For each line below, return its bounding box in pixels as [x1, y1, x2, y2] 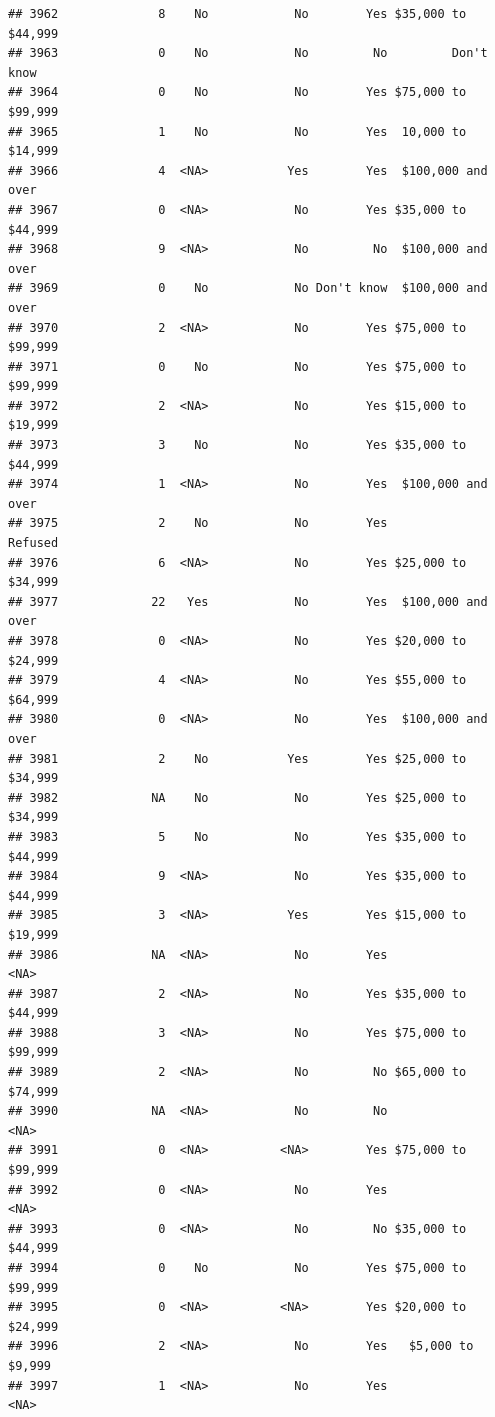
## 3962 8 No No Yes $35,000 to [8, 7, 467, 21]
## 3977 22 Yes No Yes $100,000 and [8, 594, 488, 609]
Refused [8, 536, 59, 551]
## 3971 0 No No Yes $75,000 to [8, 359, 467, 374]
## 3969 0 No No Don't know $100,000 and [8, 281, 488, 296]
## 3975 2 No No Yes [8, 516, 388, 531]
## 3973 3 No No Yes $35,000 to [8, 438, 467, 453]
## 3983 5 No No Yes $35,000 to [8, 829, 467, 844]
